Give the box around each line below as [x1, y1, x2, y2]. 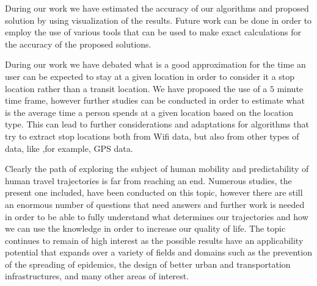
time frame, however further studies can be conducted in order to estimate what [5, 94, 305, 107]
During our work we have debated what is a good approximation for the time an [5, 58, 306, 71]
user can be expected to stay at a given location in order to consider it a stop [5, 70, 295, 82]
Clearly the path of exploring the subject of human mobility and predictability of [5, 162, 309, 175]
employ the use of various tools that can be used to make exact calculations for [5, 26, 301, 38]
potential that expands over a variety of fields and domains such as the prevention [5, 246, 312, 259]
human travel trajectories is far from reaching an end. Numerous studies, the [5, 174, 292, 187]
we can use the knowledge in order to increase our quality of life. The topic [5, 222, 286, 235]
